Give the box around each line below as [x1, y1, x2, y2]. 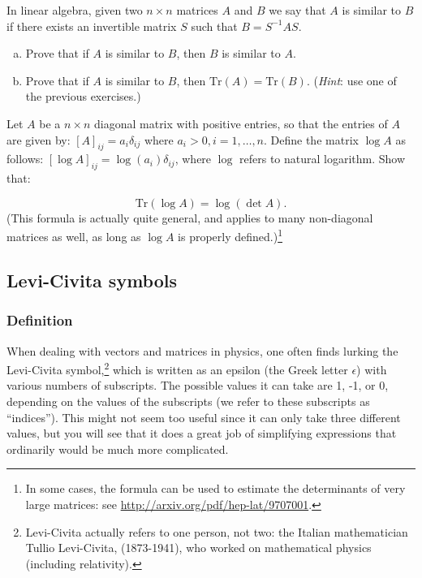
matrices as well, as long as [6, 228, 141, 244]
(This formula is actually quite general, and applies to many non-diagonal [6, 209, 373, 226]
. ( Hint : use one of [306, 71, 397, 88]
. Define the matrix [264, 131, 359, 148]
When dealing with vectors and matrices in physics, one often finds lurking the [6, 342, 398, 359]
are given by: [6, 131, 71, 148]
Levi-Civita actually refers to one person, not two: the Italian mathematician [25, 523, 408, 540]
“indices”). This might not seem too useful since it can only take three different [6, 408, 401, 425]
